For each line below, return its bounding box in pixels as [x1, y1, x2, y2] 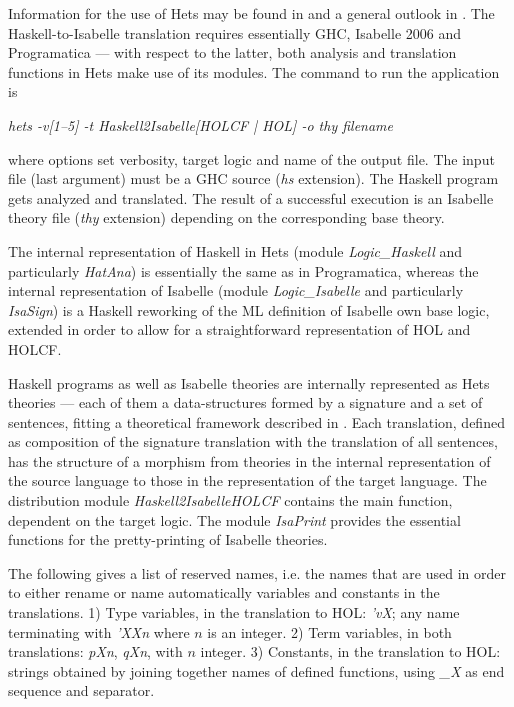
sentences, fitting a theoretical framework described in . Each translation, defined [8, 411, 505, 432]
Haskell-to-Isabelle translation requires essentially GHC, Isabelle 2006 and [8, 22, 462, 43]
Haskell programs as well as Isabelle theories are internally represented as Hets [8, 372, 490, 393]
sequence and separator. [8, 680, 155, 701]
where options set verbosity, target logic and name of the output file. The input [8, 148, 495, 169]
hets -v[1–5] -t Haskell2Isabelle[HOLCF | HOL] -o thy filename [8, 114, 393, 135]
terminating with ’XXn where [8, 621, 190, 642]
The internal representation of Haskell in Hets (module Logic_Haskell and [8, 240, 462, 261]
